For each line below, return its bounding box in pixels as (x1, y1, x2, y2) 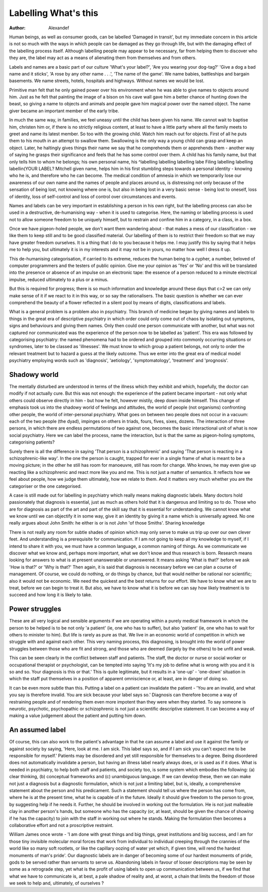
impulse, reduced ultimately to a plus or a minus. (9, 276, 109, 282)
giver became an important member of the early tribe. (9, 107, 119, 114)
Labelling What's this (9, 7, 99, 18)
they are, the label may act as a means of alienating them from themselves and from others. (9, 55, 197, 61)
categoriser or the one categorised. (9, 483, 82, 489)
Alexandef (48, 25, 69, 31)
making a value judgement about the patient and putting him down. (9, 713, 146, 718)
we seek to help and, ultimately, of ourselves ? (9, 880, 104, 886)
